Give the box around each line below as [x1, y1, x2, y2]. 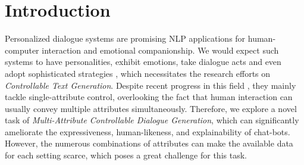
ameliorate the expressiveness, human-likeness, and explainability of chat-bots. [5, 125, 290, 138]
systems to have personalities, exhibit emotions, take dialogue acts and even [5, 55, 281, 68]
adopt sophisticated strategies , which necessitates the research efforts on [5, 67, 271, 79]
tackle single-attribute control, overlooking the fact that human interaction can [5, 91, 293, 103]
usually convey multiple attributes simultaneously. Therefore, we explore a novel [5, 102, 297, 114]
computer [5, 43, 39, 56]
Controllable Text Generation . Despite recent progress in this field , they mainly [5, 79, 296, 91]
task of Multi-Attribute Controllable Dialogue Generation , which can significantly [5, 114, 299, 126]
